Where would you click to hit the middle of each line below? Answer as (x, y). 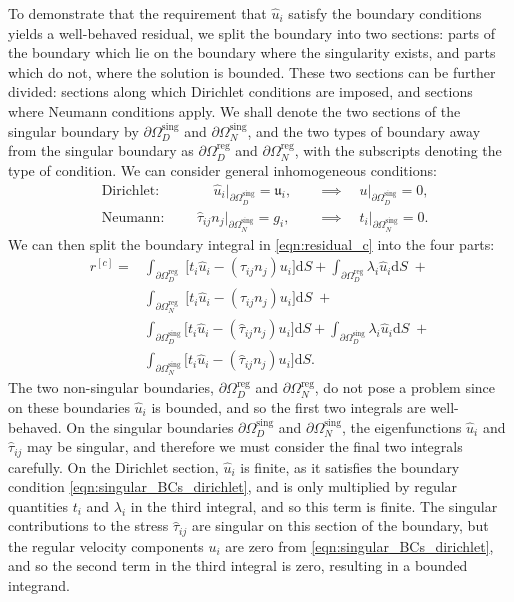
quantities (38, 505)
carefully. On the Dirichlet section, (113, 466)
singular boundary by (73, 130)
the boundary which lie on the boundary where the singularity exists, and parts (252, 52)
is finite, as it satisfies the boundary (350, 466)
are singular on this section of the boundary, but (340, 525)
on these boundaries (69, 406)
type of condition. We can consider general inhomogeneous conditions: (222, 169)
